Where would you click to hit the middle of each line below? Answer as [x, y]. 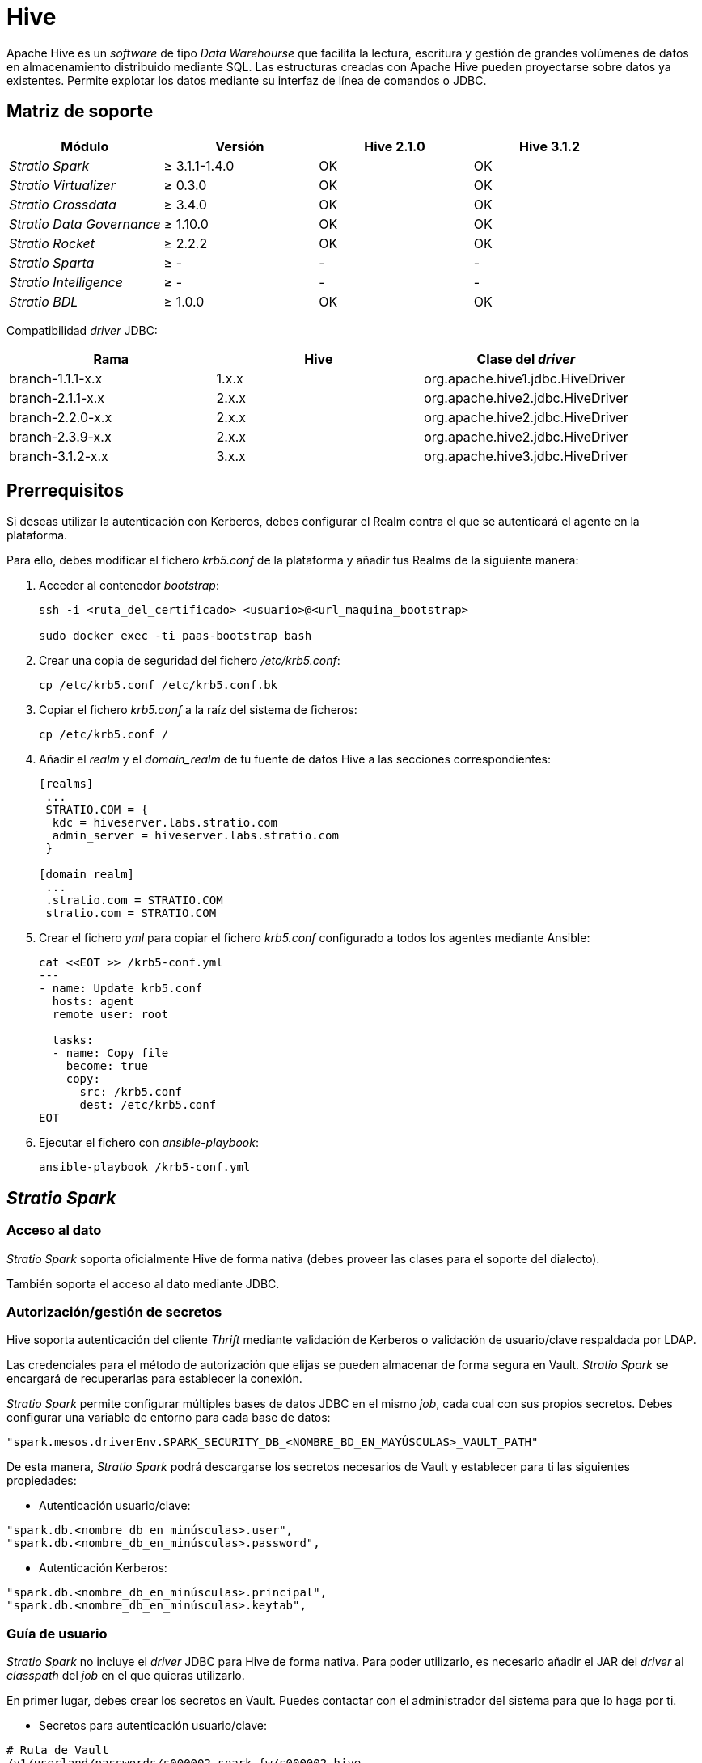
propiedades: [42, 1481]
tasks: [73, 1040]
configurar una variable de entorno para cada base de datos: [169, 1418]
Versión [240, 146]
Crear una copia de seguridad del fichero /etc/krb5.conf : [190, 661]
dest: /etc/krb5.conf [148, 1105]
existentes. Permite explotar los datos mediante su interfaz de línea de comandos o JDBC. [247, 80]
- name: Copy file [110, 1053]
